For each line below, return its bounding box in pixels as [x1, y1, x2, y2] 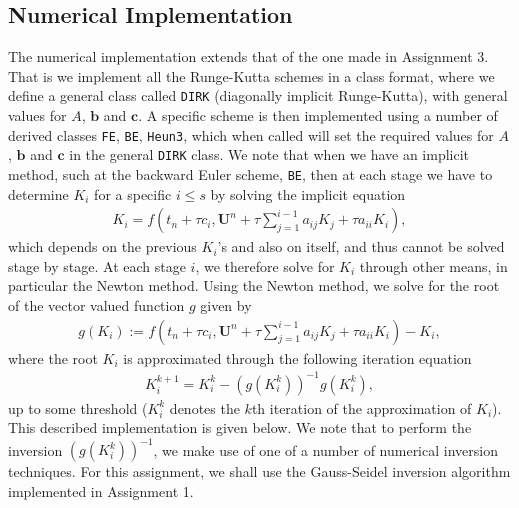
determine [8, 183, 69, 204]
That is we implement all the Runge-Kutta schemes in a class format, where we [8, 65, 495, 86]
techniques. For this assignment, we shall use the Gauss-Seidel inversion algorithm [8, 461, 511, 482]
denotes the [169, 397, 240, 418]
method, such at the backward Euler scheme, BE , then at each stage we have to [8, 163, 493, 184]
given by [200, 295, 252, 316]
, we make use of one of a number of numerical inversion [153, 439, 498, 460]
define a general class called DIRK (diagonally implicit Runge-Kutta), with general [8, 85, 508, 106]
